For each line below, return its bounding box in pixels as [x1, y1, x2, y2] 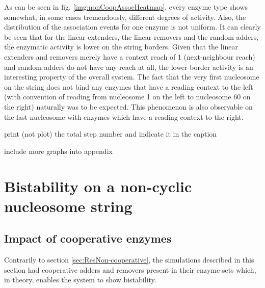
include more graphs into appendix [4, 145, 113, 156]
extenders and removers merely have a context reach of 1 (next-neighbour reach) [4, 51, 255, 62]
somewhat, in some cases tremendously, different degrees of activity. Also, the [4, 11, 246, 22]
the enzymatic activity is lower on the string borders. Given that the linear [4, 41, 238, 52]
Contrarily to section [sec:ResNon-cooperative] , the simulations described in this [4, 254, 254, 265]
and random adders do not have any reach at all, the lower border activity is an [4, 61, 253, 72]
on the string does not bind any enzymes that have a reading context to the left [4, 81, 253, 92]
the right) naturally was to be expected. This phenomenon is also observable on [4, 101, 253, 112]
